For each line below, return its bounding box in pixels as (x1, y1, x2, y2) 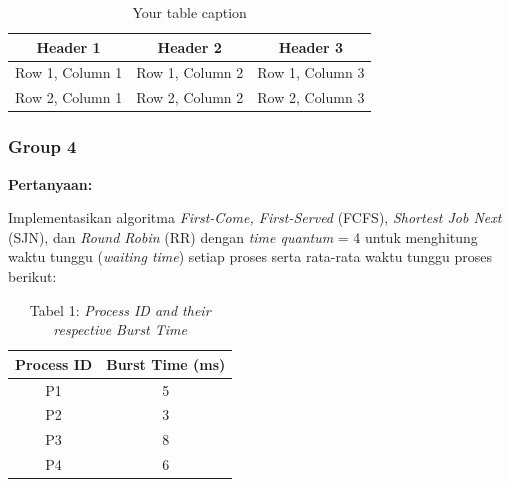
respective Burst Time (53, 319, 187, 340)
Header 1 (36, 36, 101, 57)
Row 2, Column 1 (15, 87, 123, 108)
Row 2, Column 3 (257, 87, 365, 108)
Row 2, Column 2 (136, 87, 244, 108)
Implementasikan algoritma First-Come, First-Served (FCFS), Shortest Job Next (8, 207, 502, 228)
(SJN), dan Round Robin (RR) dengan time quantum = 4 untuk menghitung (8, 226, 478, 247)
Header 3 (278, 36, 343, 57)
